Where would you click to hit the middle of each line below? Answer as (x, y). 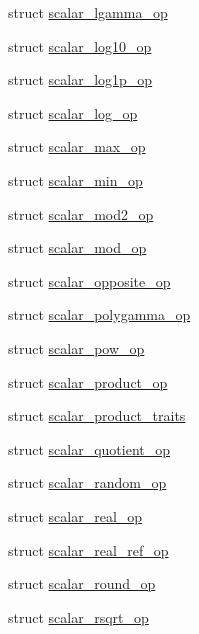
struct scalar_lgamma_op (88, 12)
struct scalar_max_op (77, 146)
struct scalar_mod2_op (81, 213)
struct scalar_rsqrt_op (78, 616)
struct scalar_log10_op (80, 45)
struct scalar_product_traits (97, 415)
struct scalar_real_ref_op (88, 549)
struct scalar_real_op (75, 515)
